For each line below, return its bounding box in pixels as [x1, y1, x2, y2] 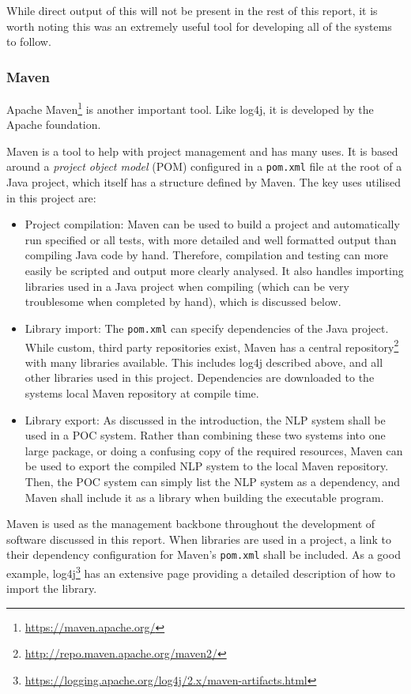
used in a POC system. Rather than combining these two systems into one [25, 427, 386, 443]
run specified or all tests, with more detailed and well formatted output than [25, 231, 397, 247]
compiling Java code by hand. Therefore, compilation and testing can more [25, 247, 389, 263]
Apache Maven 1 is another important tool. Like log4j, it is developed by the [6, 99, 374, 117]
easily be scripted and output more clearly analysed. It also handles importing [25, 262, 404, 279]
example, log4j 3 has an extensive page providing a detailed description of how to [6, 562, 395, 581]
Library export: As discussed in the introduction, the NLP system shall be [25, 411, 386, 428]
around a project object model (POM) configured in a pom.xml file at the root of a [6, 158, 402, 175]
